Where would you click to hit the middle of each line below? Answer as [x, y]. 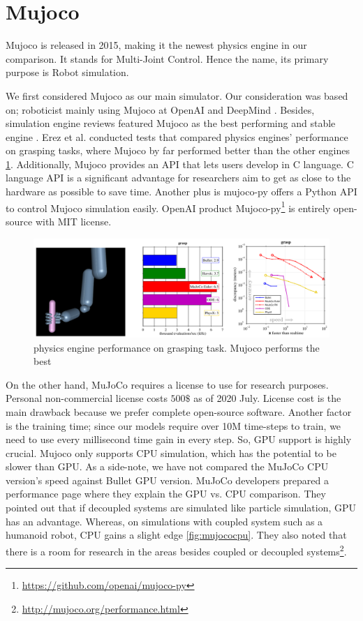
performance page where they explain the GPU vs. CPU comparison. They [166, 494]
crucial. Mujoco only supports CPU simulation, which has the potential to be [171, 452]
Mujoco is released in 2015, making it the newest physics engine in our [156, 45]
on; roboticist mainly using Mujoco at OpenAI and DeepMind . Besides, [160, 109]
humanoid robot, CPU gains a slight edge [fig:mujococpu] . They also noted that [176, 535]
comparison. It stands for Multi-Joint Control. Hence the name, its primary [167, 58]
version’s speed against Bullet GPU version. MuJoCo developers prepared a [167, 480]
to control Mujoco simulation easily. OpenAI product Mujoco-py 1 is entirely [168, 207]
